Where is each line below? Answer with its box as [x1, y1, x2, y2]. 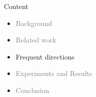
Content [4, 1, 28, 11]
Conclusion [15, 84, 49, 95]
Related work [15, 34, 56, 45]
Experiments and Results [15, 68, 93, 78]
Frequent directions [15, 51, 75, 61]
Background [15, 17, 52, 28]
